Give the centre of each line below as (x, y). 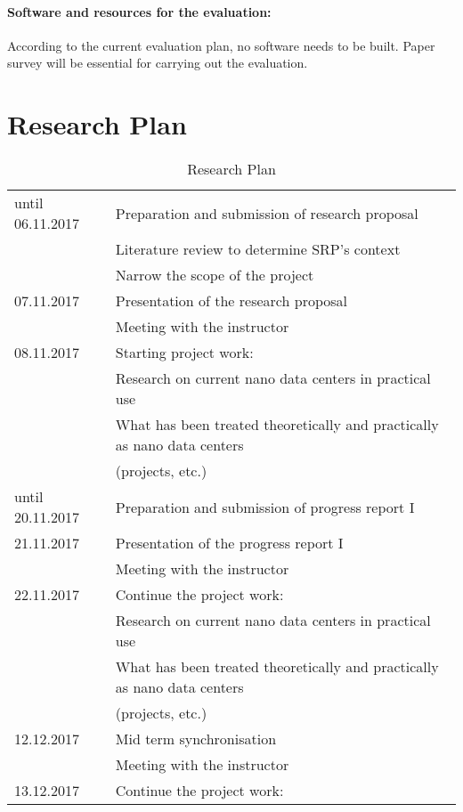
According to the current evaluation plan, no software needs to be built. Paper (221, 45)
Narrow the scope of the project (215, 275)
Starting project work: (184, 353)
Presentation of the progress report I (229, 543)
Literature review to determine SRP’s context (258, 249)
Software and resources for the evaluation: (139, 11)
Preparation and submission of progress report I (265, 507)
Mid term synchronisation (196, 739)
